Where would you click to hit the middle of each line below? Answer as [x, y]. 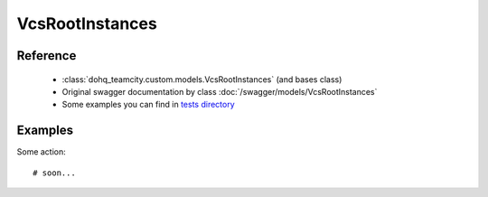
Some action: [42, 152]
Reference [47, 56]
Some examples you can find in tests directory [148, 105]
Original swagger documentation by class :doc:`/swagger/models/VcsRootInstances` [220, 91]
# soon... [54, 173]
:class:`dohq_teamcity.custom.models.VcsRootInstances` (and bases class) [202, 79]
